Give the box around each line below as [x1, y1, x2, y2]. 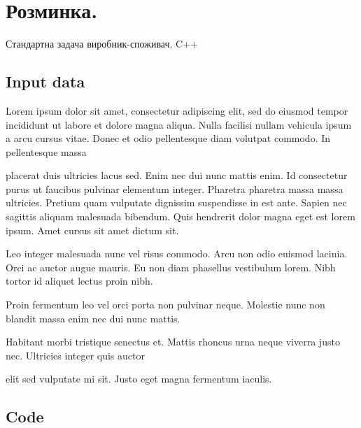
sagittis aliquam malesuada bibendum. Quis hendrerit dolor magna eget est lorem [6, 209, 355, 224]
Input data [6, 71, 85, 92]
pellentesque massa [6, 144, 87, 159]
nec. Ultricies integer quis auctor [6, 348, 145, 362]
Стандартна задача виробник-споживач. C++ [6, 36, 198, 51]
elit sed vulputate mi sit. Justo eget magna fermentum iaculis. [6, 371, 272, 386]
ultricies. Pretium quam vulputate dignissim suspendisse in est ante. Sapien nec [6, 195, 347, 210]
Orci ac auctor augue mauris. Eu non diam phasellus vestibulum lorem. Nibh [6, 259, 336, 274]
